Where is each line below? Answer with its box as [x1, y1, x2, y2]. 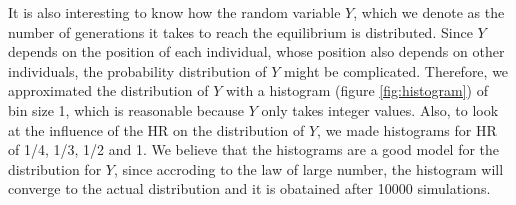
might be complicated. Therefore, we [284, 60, 509, 81]
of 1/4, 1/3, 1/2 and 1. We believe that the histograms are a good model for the [8, 139, 500, 160]
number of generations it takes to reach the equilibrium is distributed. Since [8, 21, 473, 42]
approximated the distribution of [8, 80, 209, 101]
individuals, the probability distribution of [8, 60, 267, 81]
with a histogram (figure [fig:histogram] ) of [225, 80, 488, 101]
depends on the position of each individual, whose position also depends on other [8, 41, 505, 62]
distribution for [8, 158, 102, 179]
